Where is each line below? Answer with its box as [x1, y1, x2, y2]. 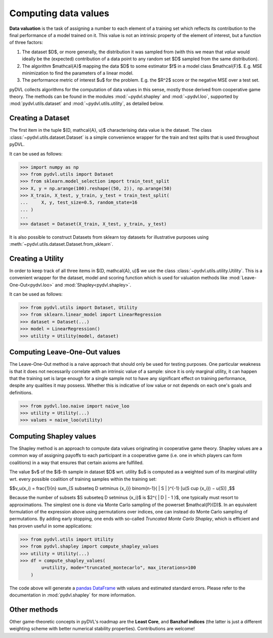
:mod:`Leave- [228, 275, 257, 281]
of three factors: [9, 40, 43, 46]
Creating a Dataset [9, 114, 70, 123]
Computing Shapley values [9, 432, 96, 440]
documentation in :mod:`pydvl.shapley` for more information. [9, 592, 136, 598]
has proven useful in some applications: [9, 522, 93, 529]
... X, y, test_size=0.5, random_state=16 [20, 200, 138, 205]
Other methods [9, 606, 58, 614]
